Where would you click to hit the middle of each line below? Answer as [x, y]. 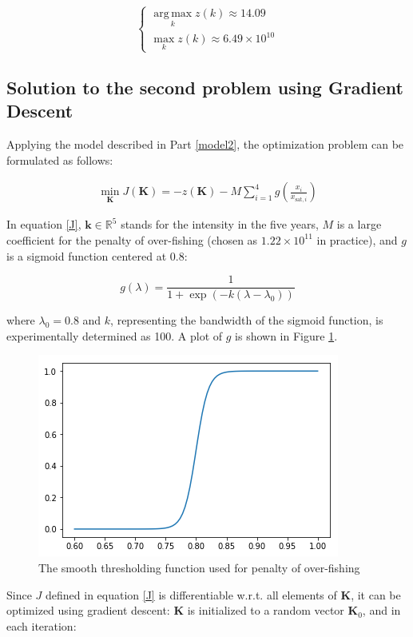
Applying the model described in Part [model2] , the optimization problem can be [205, 144]
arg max [173, 14]
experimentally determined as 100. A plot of [115, 335]
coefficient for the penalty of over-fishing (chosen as [132, 239]
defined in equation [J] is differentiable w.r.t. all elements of [191, 594]
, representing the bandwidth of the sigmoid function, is [247, 320]
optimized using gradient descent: [88, 610]
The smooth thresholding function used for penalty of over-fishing [199, 567]
